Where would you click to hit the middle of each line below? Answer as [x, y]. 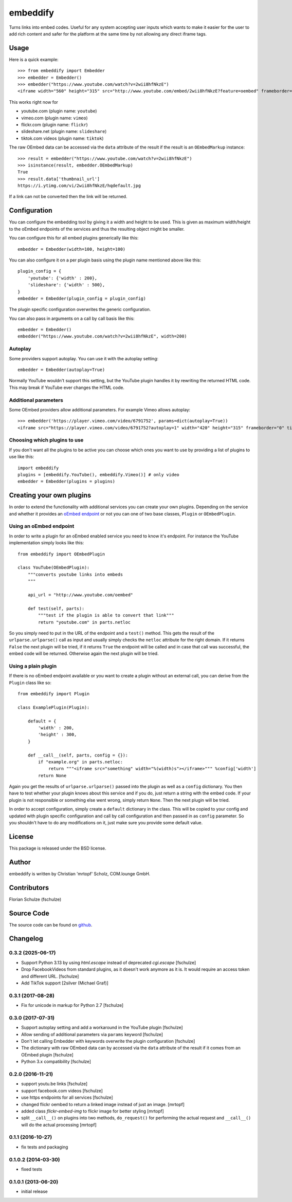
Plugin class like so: [30, 683]
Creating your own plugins [50, 495]
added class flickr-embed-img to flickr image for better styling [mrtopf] [92, 1111]
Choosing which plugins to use [46, 440]
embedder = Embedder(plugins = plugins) [66, 481]
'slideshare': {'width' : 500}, [66, 285]
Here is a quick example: [34, 59]
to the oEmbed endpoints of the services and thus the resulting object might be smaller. [97, 229]
